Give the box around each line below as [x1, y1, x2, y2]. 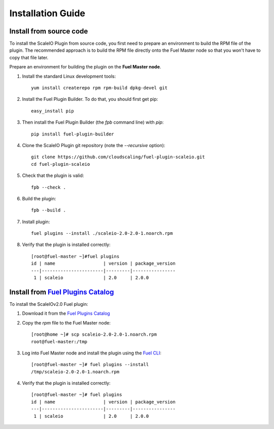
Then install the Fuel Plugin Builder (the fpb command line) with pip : [22, 119, 164, 125]
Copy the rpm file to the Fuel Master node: [22, 319, 111, 326]
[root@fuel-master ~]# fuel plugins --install [31, 362, 149, 368]
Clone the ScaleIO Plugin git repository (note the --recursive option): [22, 142, 165, 148]
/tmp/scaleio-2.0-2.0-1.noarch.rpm [31, 369, 120, 375]
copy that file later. [9, 54, 49, 60]
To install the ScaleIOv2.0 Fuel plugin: [9, 301, 88, 307]
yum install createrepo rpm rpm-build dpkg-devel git [31, 85, 167, 91]
